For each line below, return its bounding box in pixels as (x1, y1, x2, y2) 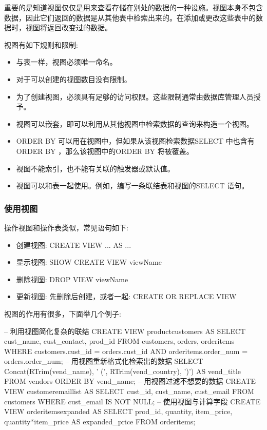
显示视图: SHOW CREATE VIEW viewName (16, 257, 162, 267)
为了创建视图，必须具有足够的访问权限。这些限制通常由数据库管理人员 (16, 91, 254, 102)
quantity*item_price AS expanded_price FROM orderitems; (4, 416, 196, 426)
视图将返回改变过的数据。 (25, 22, 112, 33)
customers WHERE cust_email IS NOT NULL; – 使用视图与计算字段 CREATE (4, 396, 261, 406)
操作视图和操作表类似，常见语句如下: (4, 222, 128, 232)
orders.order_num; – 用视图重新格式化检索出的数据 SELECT (4, 356, 203, 366)
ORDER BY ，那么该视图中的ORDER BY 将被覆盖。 (16, 145, 194, 156)
